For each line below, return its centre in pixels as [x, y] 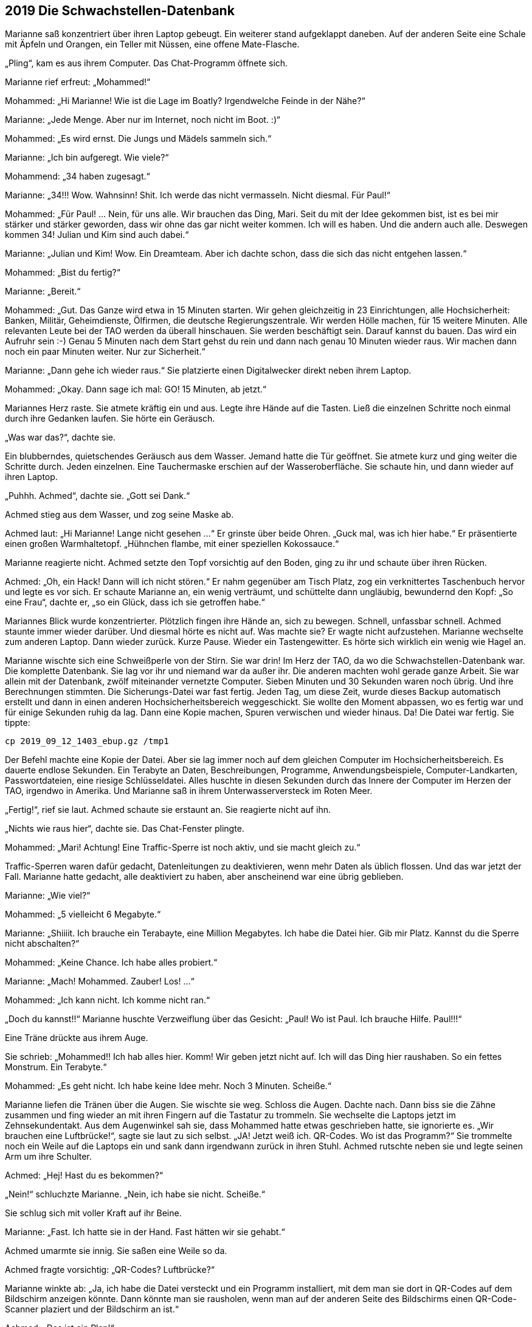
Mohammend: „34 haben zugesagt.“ [78, 176]
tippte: [18, 723]
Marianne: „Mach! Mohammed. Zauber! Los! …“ [100, 981]
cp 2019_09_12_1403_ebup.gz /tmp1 [87, 741]
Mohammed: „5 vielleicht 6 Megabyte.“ [83, 914]
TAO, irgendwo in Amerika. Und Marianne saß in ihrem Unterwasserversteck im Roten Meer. [189, 791]
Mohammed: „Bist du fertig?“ [63, 273]
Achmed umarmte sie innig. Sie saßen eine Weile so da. [116, 1251]
